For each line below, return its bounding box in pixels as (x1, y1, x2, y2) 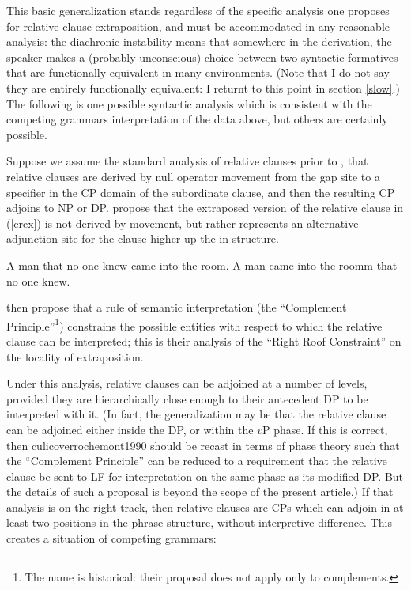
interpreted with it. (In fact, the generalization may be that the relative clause (6, 406, 386, 422)
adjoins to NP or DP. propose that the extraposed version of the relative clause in (6, 199, 404, 216)
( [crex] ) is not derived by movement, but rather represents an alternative (6, 214, 359, 231)
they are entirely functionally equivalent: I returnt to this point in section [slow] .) (6, 79, 400, 96)
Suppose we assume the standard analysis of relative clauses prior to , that (6, 153, 368, 169)
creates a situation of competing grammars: (6, 530, 217, 547)
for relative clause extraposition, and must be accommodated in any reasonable (6, 17, 390, 34)
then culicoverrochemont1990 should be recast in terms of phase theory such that (6, 437, 400, 453)
